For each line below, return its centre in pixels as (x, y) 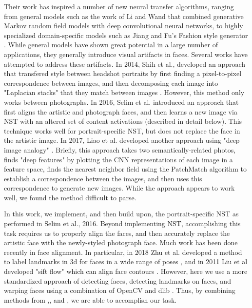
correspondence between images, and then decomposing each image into (111, 83)
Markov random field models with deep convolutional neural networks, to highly (124, 26)
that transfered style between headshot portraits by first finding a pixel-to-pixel (123, 73)
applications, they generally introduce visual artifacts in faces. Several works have (126, 54)
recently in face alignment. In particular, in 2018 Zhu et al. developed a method (123, 252)
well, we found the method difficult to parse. (70, 197)
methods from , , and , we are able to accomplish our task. (90, 299)
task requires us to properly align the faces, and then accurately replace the (117, 233)
